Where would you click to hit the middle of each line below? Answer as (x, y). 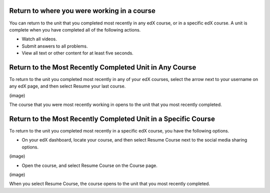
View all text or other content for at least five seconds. (77, 53)
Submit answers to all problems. (55, 46)
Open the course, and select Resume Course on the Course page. (89, 165)
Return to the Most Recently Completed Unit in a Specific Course (112, 119)
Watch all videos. (39, 39)
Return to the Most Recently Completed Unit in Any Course (103, 67)
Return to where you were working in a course (82, 11)
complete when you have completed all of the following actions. (75, 29)
